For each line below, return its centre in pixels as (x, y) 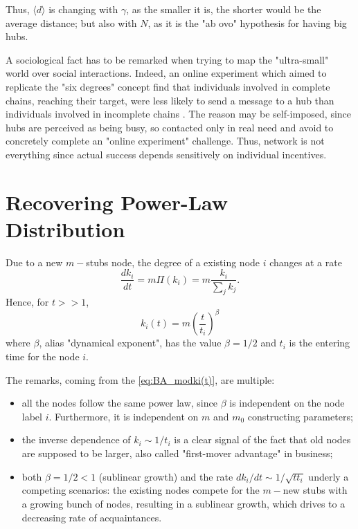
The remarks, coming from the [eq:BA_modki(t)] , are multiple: (140, 379)
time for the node (43, 356)
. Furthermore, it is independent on (124, 416)
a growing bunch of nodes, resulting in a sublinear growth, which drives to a (184, 503)
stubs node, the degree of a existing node (173, 262)
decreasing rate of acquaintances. (92, 517)
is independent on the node (287, 403)
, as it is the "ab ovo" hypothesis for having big (247, 22)
